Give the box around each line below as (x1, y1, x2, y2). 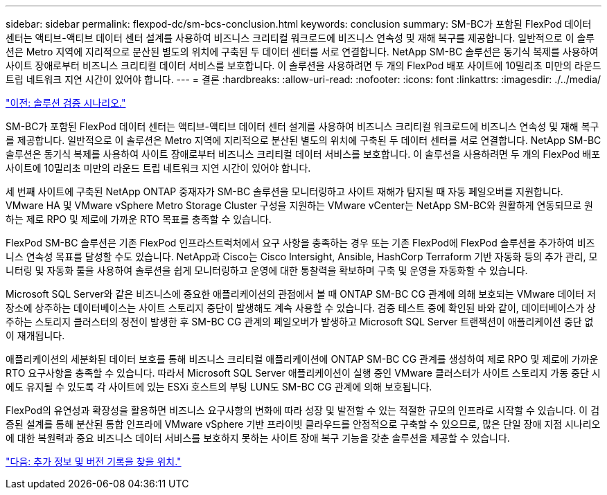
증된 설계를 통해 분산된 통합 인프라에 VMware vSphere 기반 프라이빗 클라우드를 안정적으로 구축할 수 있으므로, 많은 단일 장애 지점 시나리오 (6, 418, 601, 430)
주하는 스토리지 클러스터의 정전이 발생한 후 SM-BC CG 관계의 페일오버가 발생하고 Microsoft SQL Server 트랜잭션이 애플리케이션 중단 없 (6, 316, 594, 327)
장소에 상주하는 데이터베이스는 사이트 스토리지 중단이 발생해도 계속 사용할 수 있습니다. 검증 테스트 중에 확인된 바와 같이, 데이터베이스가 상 (6, 302, 596, 314)
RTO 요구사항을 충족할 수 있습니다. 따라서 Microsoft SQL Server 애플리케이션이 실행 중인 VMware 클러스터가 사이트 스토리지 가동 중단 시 (6, 367, 601, 379)
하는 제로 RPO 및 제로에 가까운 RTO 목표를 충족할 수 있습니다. (6, 213, 272, 225)
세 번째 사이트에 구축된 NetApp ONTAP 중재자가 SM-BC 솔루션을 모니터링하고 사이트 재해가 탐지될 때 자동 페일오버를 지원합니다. (6, 186, 563, 197)
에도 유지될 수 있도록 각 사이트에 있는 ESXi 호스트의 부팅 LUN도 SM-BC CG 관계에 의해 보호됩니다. (6, 381, 432, 393)
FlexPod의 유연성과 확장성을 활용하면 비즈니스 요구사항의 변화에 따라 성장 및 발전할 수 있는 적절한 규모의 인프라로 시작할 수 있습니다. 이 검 (6, 404, 600, 416)
